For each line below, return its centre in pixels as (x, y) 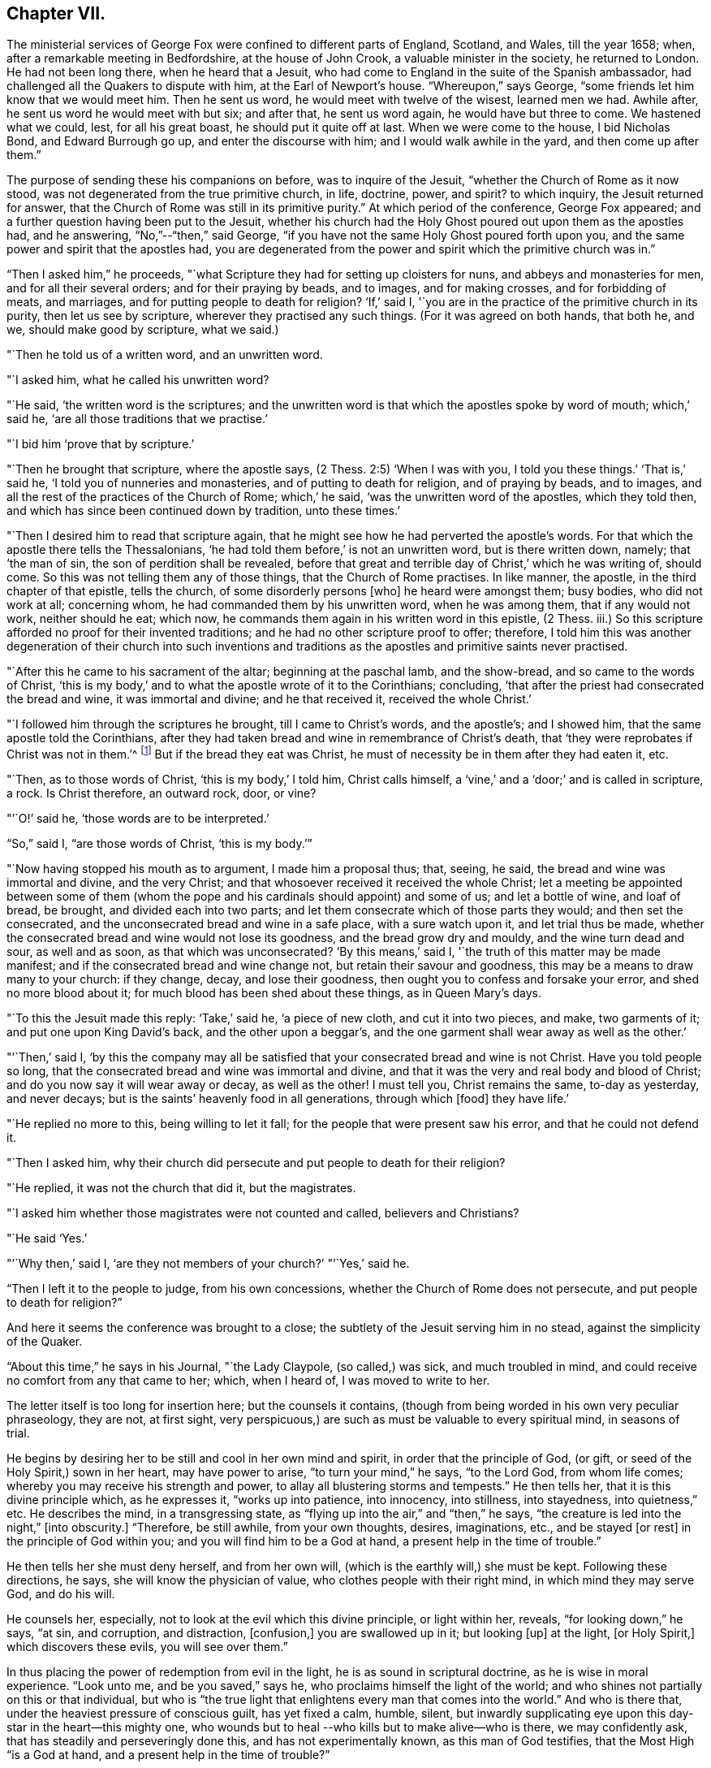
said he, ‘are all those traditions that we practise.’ (137, 419)
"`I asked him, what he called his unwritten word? (138, 380)
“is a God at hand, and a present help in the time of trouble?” (168, 1755)
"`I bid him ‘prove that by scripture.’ (101, 444)
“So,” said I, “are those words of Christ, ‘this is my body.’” (159, 844)
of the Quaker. (45, 1342)
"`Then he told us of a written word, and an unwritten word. (165, 355)
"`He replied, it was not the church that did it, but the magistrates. (181, 1188)
